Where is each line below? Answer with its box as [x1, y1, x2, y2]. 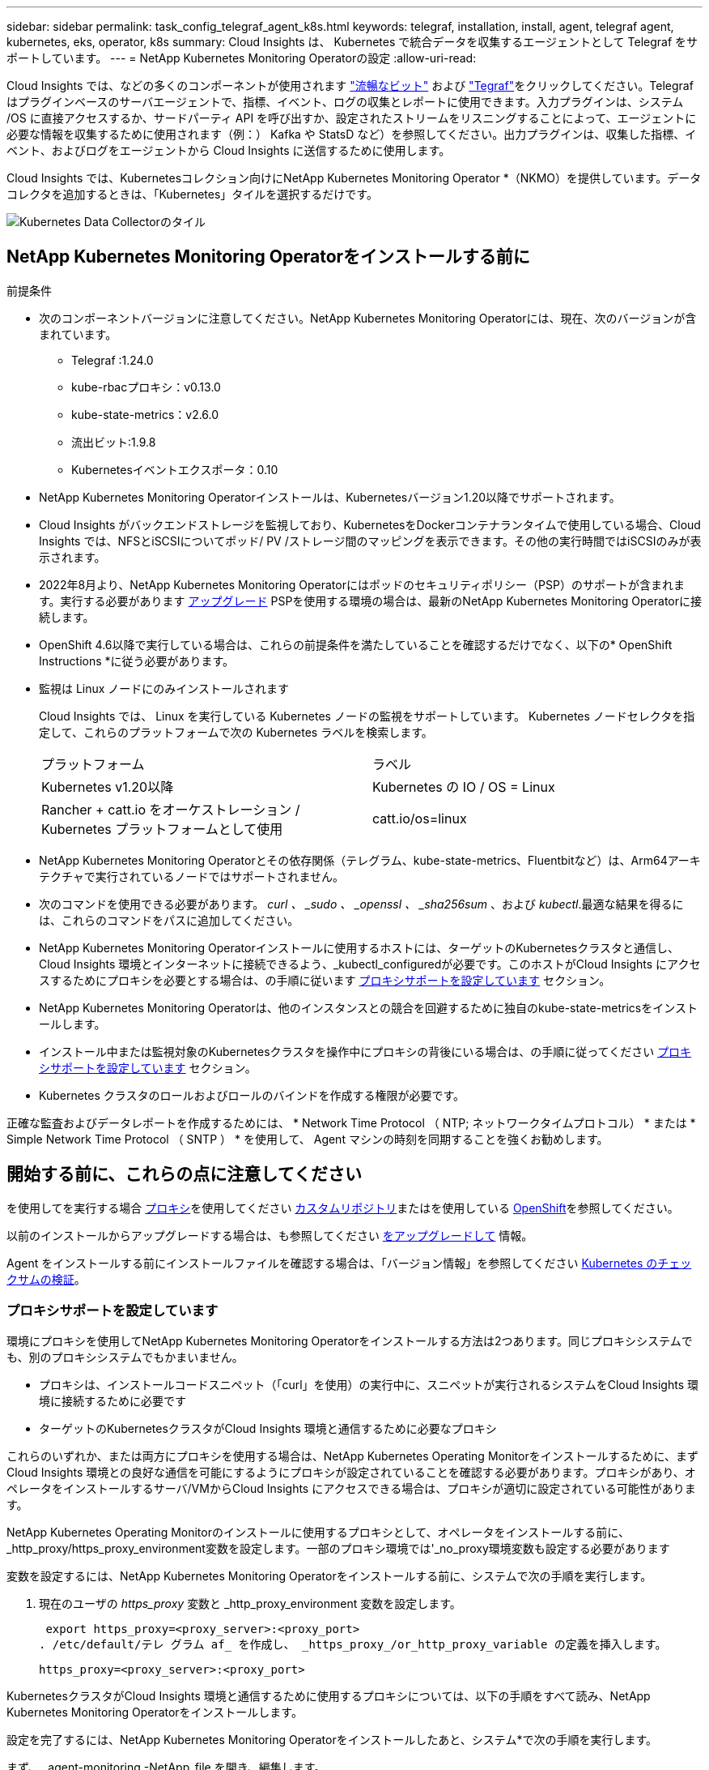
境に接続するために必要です [39, 1394, 186, 1409]
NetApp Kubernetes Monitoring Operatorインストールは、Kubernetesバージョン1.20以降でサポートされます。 [39, 490, 621, 504]
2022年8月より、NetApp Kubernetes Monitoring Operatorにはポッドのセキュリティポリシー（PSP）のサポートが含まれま [39, 577, 685, 592]
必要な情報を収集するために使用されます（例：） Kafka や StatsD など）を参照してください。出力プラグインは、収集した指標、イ [6, 127, 697, 141]
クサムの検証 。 [6, 1272, 86, 1286]
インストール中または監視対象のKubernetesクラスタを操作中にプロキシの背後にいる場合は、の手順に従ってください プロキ [39, 1044, 692, 1058]
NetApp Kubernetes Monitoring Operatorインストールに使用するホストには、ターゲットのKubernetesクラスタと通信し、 [39, 940, 679, 955]
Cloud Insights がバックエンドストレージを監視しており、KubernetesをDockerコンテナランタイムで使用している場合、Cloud [39, 517, 701, 532]
